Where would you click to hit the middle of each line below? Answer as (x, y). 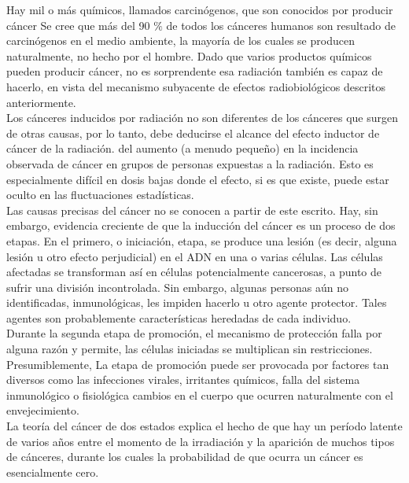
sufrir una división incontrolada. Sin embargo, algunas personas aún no (178, 287)
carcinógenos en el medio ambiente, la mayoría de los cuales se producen (181, 41)
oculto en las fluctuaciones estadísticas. (100, 195)
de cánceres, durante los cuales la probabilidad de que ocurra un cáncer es (185, 457)
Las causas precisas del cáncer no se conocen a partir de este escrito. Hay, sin (192, 210)
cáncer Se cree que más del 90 (78, 25)
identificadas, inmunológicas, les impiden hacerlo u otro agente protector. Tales (197, 302)
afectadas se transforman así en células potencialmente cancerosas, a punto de (194, 272)
